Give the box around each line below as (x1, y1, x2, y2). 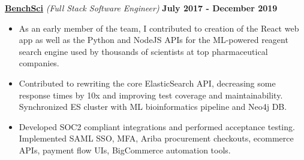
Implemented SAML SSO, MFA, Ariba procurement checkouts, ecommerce (19, 132, 294, 144)
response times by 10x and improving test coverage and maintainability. (19, 88, 283, 101)
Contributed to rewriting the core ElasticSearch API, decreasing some (19, 76, 276, 89)
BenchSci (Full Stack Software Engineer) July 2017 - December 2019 (5, 2, 278, 14)
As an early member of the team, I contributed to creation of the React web (19, 21, 299, 34)
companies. (19, 57, 59, 69)
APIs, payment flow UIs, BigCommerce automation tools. (19, 143, 231, 156)
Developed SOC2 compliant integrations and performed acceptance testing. (19, 120, 295, 133)
